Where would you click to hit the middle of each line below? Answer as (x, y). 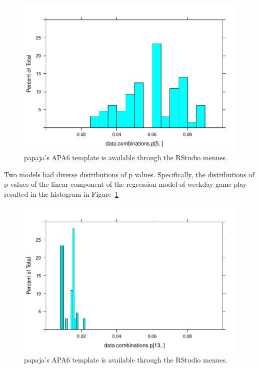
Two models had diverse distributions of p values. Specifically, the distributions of (129, 174)
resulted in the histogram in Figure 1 (61, 193)
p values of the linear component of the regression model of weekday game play (125, 184)
